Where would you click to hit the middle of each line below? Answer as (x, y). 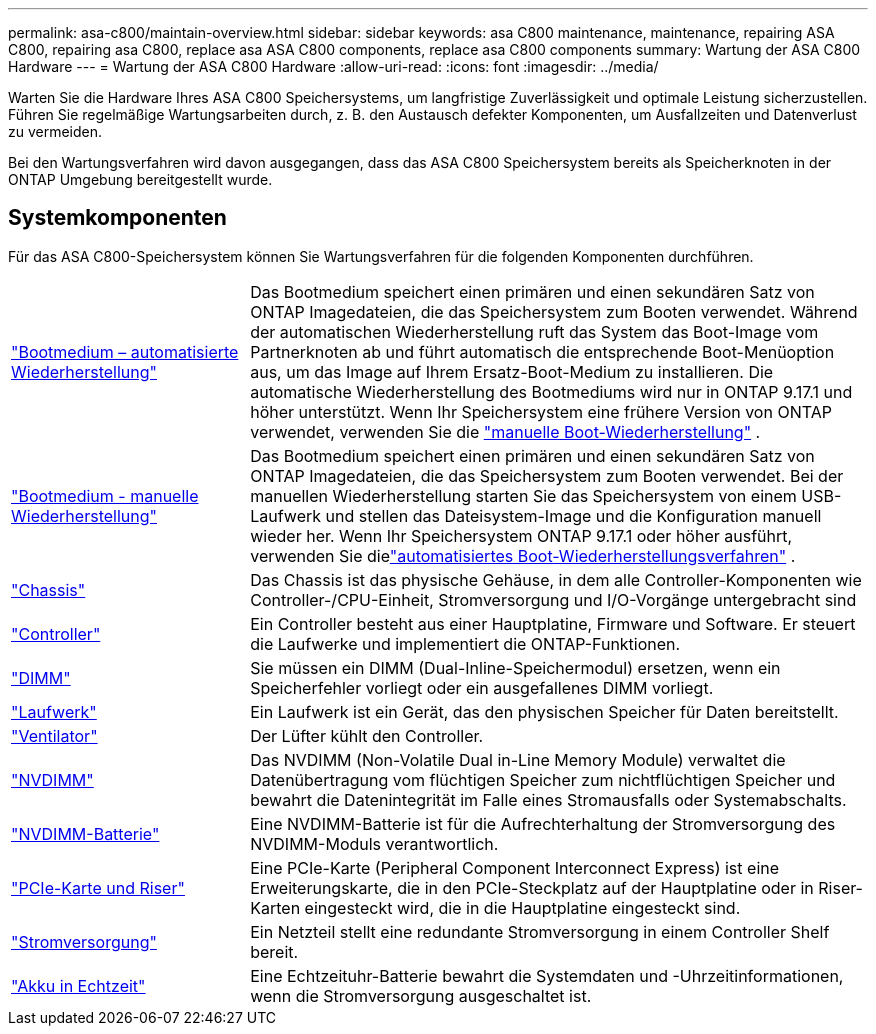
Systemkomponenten (117, 218)
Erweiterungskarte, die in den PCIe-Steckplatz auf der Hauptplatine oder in (532, 887)
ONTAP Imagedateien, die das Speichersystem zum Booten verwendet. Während (554, 311)
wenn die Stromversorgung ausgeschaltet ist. (421, 995)
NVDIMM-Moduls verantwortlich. (374, 843)
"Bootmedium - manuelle (105, 495)
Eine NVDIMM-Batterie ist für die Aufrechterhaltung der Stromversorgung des (543, 823)
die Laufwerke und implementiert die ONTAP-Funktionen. (465, 643)
